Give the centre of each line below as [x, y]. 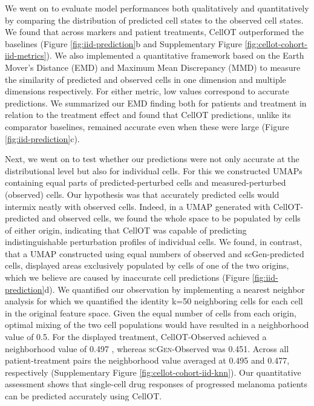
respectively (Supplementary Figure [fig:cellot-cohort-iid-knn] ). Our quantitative [153, 372]
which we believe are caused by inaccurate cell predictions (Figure [127, 277]
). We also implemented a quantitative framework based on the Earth [175, 55]
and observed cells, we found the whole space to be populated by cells [171, 218]
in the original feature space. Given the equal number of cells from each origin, [151, 313]
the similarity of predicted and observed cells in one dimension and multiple [146, 79]
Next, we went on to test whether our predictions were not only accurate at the [152, 159]
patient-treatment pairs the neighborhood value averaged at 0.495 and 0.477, [147, 360]
